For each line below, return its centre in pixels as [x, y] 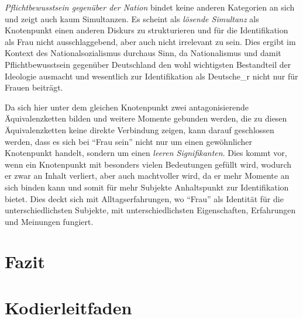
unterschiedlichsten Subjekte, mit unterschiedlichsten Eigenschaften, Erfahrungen [150, 210]
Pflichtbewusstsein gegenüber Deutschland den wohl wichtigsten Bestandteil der [148, 64]
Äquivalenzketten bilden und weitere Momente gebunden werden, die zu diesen [146, 118]
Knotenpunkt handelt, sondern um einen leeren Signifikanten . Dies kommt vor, [146, 153]
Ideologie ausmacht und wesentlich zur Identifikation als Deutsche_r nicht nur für [151, 76]
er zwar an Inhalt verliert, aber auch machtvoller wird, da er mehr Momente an [147, 176]
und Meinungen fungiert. [49, 221]
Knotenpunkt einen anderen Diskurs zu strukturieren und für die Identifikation [147, 30]
